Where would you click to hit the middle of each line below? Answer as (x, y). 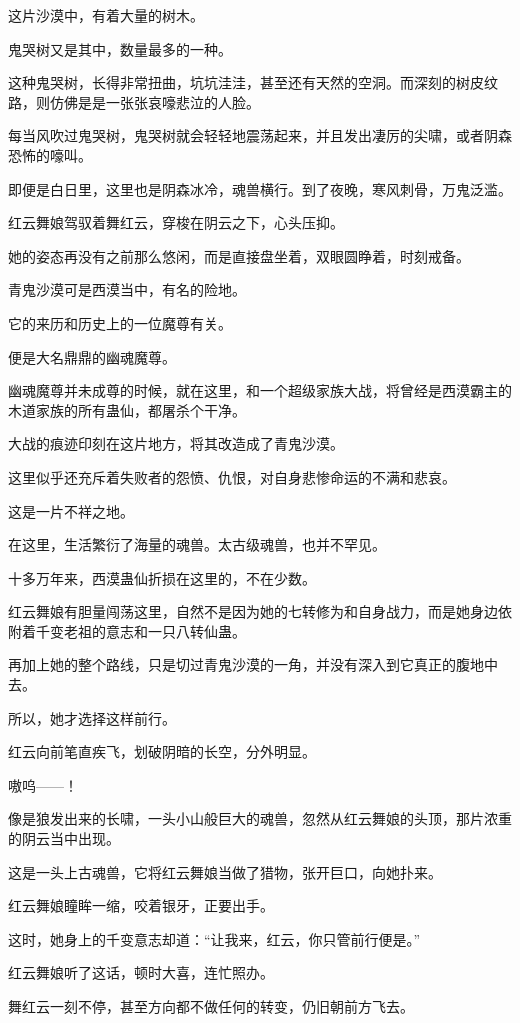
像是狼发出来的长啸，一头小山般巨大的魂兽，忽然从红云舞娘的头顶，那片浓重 (260, 818)
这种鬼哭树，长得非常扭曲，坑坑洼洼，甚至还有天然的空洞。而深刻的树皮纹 (253, 82)
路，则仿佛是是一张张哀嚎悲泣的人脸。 (134, 101)
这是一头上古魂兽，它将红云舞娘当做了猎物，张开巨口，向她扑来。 (225, 871)
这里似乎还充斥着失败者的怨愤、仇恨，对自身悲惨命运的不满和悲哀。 (232, 476)
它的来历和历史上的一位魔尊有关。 (120, 322)
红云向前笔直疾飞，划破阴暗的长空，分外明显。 (162, 751)
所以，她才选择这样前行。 (92, 717)
